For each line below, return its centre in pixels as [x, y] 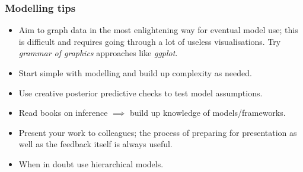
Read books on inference [63, 113]
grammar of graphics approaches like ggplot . [98, 53]
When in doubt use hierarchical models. [91, 163]
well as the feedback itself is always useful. [95, 144]
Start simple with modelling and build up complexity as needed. [135, 73]
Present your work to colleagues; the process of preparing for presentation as [158, 132]
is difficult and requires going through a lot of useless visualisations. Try [150, 41]
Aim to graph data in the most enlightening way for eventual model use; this [158, 30]
